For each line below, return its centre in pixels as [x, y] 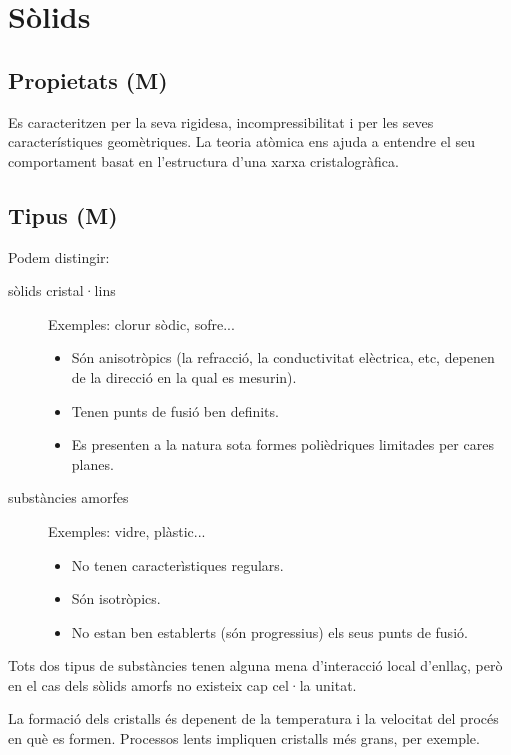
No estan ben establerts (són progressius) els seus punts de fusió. [269, 631]
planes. [92, 463]
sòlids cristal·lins [62, 290]
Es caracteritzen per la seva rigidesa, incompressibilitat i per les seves [221, 121]
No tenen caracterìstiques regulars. [177, 564]
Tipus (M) [63, 214]
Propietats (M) [88, 79]
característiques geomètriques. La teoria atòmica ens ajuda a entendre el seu [241, 141]
